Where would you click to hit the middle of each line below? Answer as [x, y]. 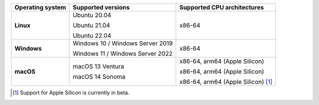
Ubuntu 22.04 [92, 35]
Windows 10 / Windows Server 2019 [123, 43]
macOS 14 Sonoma [99, 77]
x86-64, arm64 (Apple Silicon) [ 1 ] [226, 82]
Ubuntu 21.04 [92, 25]
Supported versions [101, 7]
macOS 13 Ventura [98, 66]
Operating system [40, 7]
